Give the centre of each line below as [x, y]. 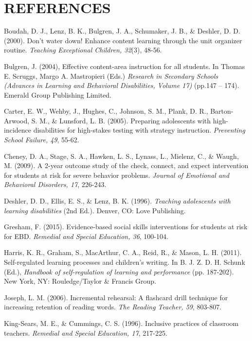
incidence [18, 130]
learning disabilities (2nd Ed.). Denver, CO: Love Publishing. [95, 210]
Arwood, [17, 120]
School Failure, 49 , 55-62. [42, 140]
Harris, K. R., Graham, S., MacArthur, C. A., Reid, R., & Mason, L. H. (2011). [123, 252]
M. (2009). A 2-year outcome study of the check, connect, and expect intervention [126, 165]
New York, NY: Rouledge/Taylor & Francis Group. [80, 281]
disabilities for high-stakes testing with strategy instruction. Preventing [139, 130]
